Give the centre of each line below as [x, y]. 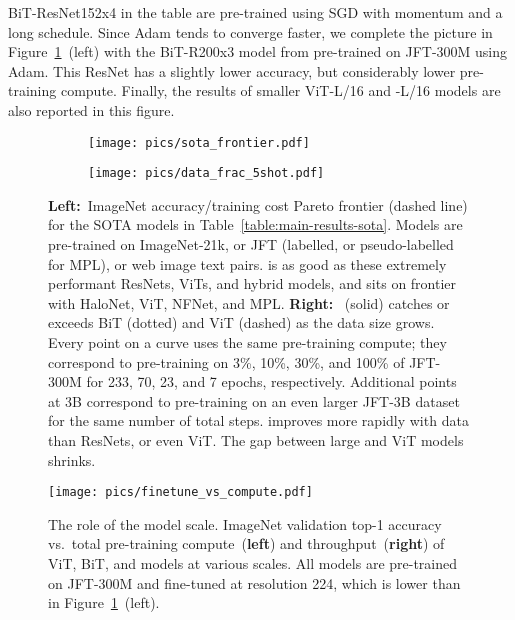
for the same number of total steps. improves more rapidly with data [258, 420]
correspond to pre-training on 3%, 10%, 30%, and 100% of [226, 361]
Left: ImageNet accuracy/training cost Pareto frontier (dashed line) [258, 204]
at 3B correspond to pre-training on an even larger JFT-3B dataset [254, 400]
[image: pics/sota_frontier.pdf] [199, 142]
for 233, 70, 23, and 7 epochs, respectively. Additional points [271, 381]
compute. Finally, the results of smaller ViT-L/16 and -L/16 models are [280, 90]
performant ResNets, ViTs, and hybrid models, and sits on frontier [252, 283]
